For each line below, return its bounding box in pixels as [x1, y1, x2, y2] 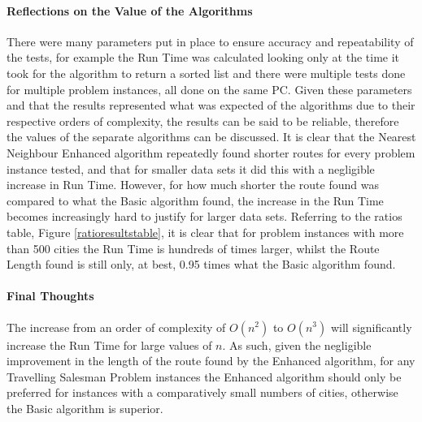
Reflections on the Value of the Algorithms [7, 2, 253, 19]
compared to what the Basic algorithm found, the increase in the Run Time [7, 192, 384, 209]
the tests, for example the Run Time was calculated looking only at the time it [7, 49, 400, 66]
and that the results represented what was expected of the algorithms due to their [7, 97, 415, 114]
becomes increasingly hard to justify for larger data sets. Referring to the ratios [7, 208, 402, 225]
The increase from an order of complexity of [7, 318, 226, 335]
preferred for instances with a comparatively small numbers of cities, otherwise [7, 384, 398, 401]
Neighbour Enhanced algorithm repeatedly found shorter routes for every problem [7, 144, 415, 161]
